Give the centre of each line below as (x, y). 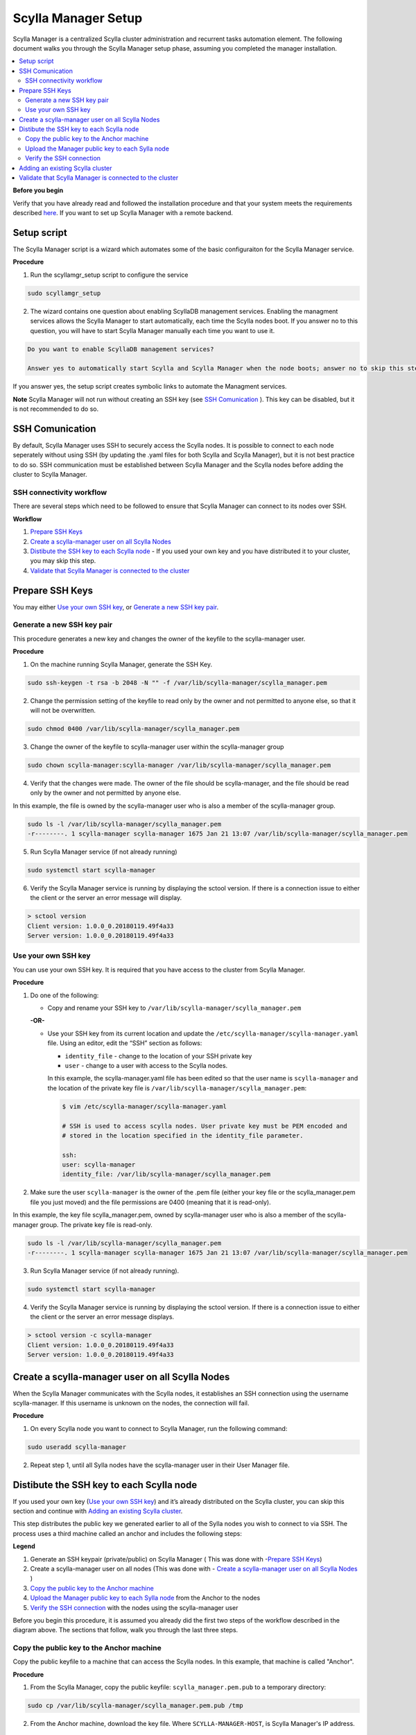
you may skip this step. (63, 561)
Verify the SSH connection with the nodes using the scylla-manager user (134, 1607)
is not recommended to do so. (56, 409)
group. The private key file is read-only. (96, 1224)
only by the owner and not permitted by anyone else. (106, 793)
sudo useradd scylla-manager (77, 1447)
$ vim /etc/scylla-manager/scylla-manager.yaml (144, 1106)
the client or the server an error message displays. (102, 1317)
